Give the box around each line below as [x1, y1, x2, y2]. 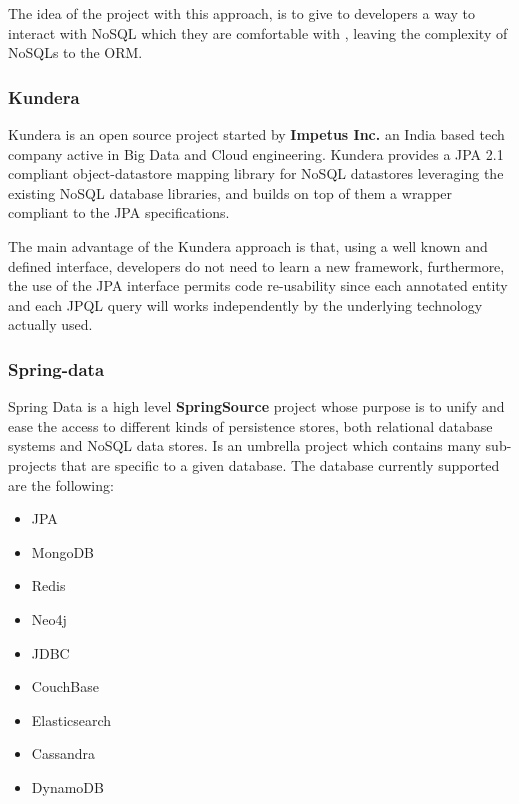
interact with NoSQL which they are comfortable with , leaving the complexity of [8, 22, 508, 43]
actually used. [8, 314, 93, 335]
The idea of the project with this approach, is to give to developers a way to [8, 3, 475, 23]
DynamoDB [31, 776, 104, 797]
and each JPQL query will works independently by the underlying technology [8, 294, 483, 315]
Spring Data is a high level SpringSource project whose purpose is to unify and [8, 396, 505, 417]
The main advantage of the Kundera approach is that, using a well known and [8, 235, 488, 256]
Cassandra [31, 743, 95, 764]
